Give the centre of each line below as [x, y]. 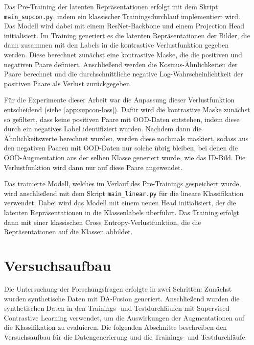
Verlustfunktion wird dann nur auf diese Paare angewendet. [93, 167]
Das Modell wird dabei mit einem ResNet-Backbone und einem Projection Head [124, 26]
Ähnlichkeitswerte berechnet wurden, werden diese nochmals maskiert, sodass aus [126, 138]
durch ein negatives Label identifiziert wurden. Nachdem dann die [103, 129]
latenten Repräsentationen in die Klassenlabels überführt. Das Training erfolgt [122, 212]
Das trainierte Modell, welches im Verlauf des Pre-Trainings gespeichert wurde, [123, 184]
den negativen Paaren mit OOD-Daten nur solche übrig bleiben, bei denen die [121, 148]
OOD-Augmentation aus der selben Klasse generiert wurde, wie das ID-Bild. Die [125, 157]
